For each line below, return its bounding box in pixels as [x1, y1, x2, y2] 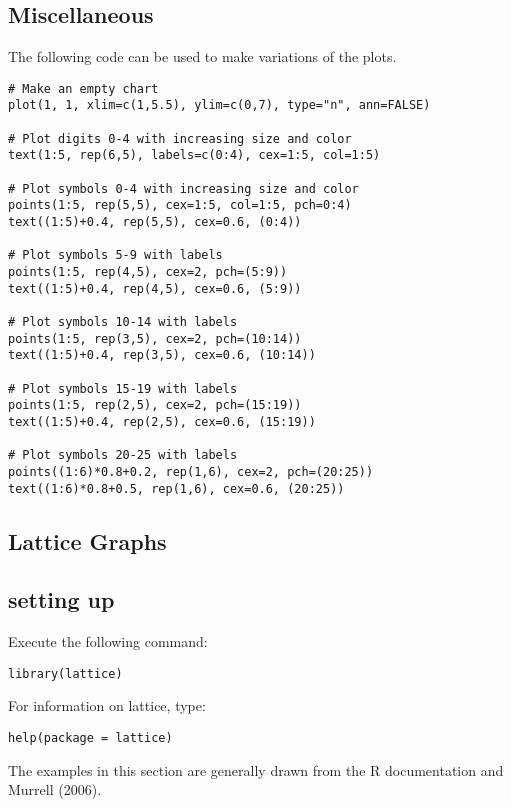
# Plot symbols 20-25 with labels [8, 448, 238, 463]
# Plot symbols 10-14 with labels [8, 314, 238, 329]
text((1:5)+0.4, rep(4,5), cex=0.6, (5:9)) [8, 281, 302, 296]
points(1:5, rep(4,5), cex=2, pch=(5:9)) [8, 265, 288, 280]
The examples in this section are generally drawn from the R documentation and [8, 759, 504, 780]
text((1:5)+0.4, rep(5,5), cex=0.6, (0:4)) [8, 215, 302, 230]
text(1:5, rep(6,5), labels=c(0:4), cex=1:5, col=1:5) [8, 148, 381, 163]
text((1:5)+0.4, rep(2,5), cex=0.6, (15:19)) [8, 414, 316, 429]
